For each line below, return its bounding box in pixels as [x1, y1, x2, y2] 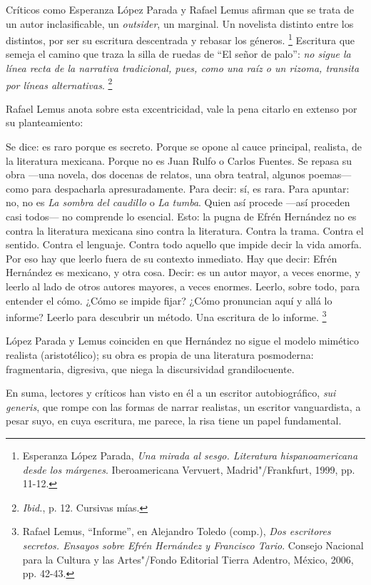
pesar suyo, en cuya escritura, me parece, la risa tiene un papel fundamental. [6, 413, 342, 428]
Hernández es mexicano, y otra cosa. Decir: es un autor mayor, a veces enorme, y [6, 265, 360, 280]
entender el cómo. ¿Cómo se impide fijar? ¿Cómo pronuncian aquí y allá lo [6, 292, 332, 307]
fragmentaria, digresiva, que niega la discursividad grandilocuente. [6, 361, 295, 376]
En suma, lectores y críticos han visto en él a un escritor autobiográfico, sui [6, 385, 336, 400]
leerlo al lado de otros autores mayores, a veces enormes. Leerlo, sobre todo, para [6, 279, 360, 293]
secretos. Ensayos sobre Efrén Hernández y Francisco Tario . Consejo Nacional [22, 537, 364, 552]
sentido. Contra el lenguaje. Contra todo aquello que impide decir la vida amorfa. [6, 237, 362, 252]
